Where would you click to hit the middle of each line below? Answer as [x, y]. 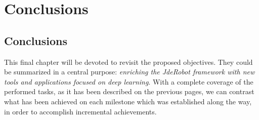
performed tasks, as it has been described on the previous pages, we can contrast [129, 91]
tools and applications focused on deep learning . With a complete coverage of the [129, 81]
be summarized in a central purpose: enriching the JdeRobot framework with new [129, 72]
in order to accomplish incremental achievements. [80, 111]
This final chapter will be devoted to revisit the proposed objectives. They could [128, 62]
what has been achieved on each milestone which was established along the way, [128, 101]
